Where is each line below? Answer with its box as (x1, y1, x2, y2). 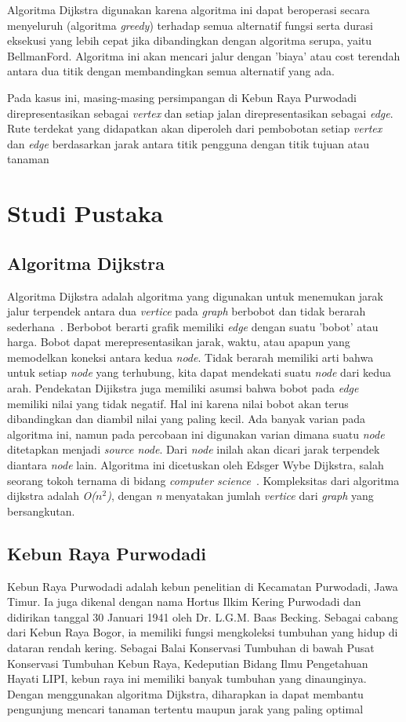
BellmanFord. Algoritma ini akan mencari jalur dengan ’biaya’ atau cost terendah (7, 47, 401, 64)
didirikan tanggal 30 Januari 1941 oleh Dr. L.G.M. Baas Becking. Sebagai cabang (7, 608, 399, 625)
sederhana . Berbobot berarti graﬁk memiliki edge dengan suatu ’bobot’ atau (7, 318, 379, 334)
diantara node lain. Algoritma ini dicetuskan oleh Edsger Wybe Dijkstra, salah (7, 457, 384, 473)
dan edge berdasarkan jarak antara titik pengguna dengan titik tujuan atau (7, 135, 370, 151)
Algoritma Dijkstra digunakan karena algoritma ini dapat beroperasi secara (7, 2, 370, 17)
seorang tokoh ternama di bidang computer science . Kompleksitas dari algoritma (7, 472, 400, 488)
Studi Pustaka (7, 197, 164, 229)
